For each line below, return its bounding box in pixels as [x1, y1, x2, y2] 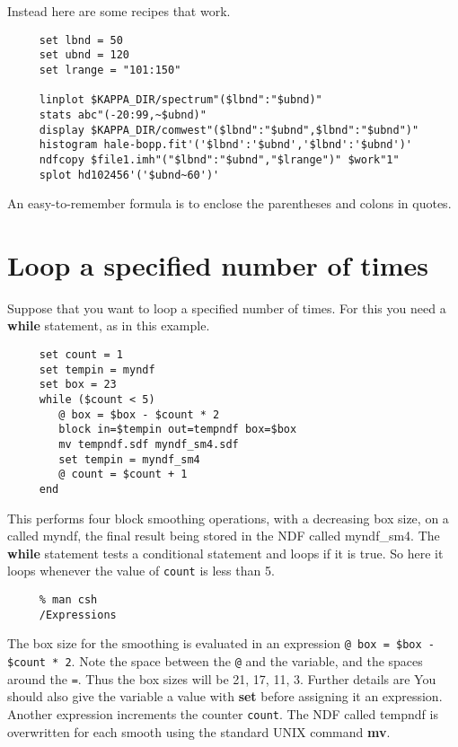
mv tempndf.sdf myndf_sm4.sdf [58, 438, 239, 451]
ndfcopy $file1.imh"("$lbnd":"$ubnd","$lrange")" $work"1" [39, 153, 400, 166]
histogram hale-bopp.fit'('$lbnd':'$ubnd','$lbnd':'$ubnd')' [39, 138, 413, 152]
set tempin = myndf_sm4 [58, 453, 200, 466]
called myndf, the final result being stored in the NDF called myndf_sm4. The [7, 526, 440, 545]
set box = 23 [39, 378, 117, 391]
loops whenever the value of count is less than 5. [7, 561, 275, 580]
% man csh [39, 593, 98, 607]
